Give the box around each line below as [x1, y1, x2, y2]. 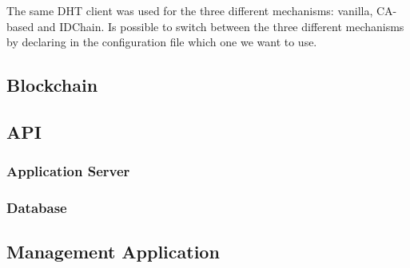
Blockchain [6, 73, 98, 97]
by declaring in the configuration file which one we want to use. [6, 33, 317, 50]
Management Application [6, 239, 220, 264]
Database [6, 198, 67, 218]
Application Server [6, 161, 130, 181]
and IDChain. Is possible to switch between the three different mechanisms [37, 18, 404, 34]
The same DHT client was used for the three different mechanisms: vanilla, [6, 2, 373, 18]
